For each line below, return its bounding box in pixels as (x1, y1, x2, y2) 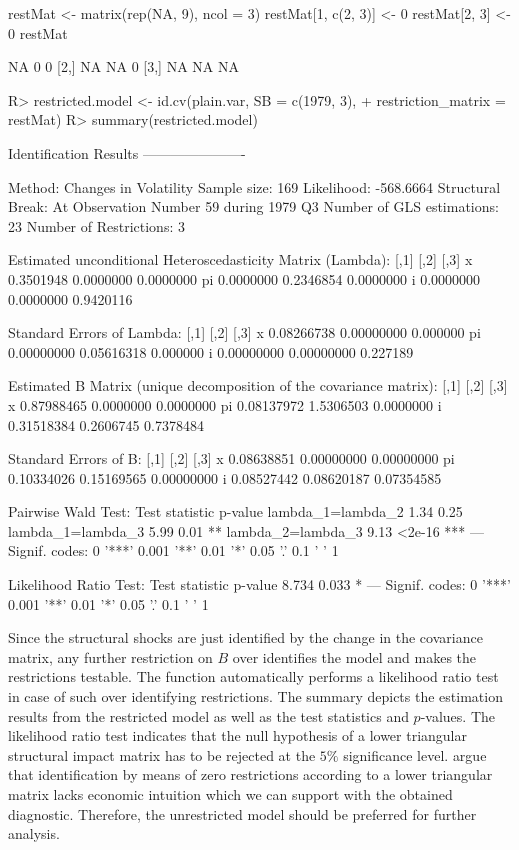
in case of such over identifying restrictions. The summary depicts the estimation (8, 686, 503, 707)
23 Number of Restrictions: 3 (8, 215, 185, 236)
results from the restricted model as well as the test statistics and (8, 705, 409, 726)
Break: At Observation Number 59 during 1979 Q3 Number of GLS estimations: (8, 196, 499, 217)
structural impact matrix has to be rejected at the (8, 744, 316, 765)
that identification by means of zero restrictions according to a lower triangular (8, 764, 493, 785)
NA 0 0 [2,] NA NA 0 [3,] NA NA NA (8, 56, 239, 77)
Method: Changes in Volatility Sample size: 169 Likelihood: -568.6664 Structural (8, 176, 501, 197)
